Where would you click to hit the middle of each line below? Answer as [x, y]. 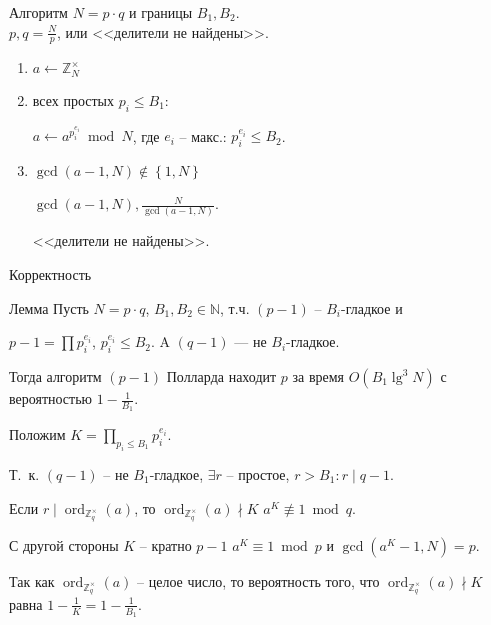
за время [318, 376]
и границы [161, 12]
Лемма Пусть [49, 307]
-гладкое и [371, 307]
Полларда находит [221, 376]
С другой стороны [64, 544]
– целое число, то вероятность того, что [258, 580]
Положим [37, 434]
